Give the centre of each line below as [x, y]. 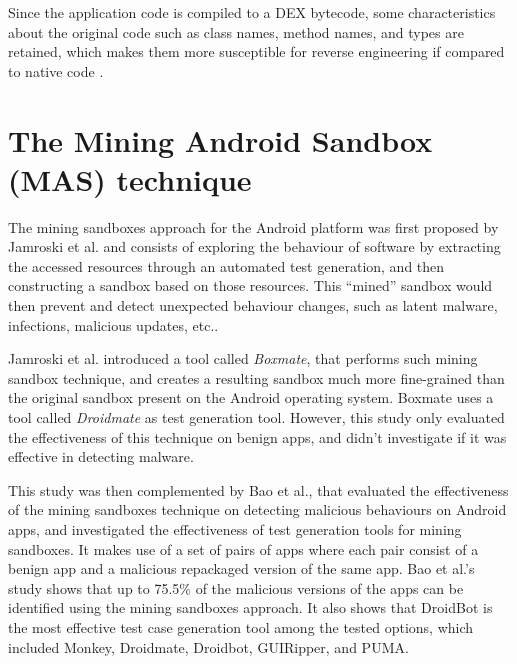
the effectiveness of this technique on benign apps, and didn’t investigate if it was [257, 436]
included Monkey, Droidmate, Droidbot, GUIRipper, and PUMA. [208, 646]
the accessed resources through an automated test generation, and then [226, 265]
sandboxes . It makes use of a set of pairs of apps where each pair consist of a [243, 548]
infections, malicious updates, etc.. [113, 324]
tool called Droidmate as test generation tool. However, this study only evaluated [256, 417]
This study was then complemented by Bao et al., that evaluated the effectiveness [258, 489]
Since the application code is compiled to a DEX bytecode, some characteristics [252, 12]
